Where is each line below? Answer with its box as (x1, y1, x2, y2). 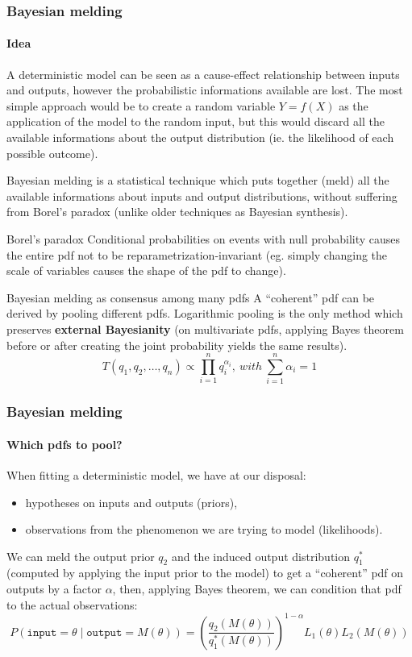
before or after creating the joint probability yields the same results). (6, 336, 347, 353)
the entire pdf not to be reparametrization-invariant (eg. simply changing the (6, 246, 388, 263)
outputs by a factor (6, 580, 102, 597)
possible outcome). (6, 144, 98, 161)
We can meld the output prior (6, 547, 155, 564)
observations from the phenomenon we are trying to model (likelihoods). (25, 521, 383, 538)
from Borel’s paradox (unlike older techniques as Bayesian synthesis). (6, 203, 348, 220)
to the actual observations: (6, 596, 138, 613)
